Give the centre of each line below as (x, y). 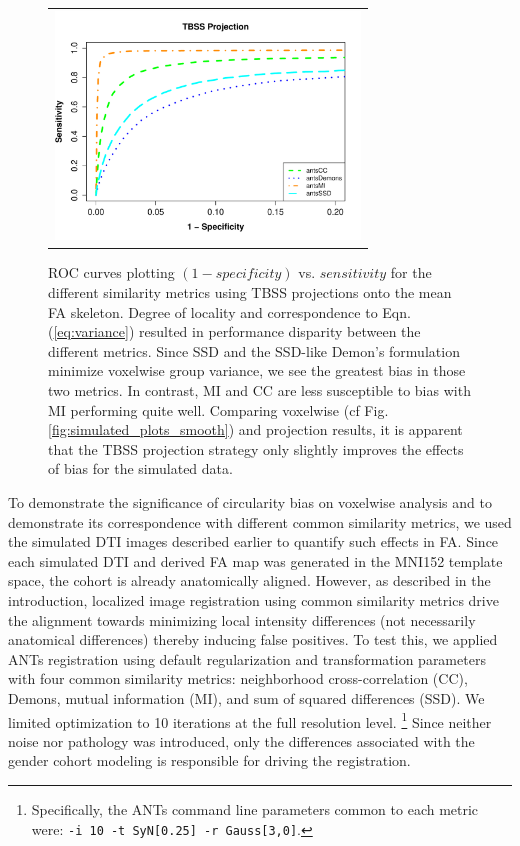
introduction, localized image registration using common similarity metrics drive (253, 599)
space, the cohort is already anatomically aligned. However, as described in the (249, 580)
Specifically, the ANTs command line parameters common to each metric (255, 808)
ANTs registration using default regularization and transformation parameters (247, 658)
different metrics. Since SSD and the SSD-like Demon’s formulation (254, 350)
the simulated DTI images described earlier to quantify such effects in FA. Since (253, 541)
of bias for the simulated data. (140, 468)
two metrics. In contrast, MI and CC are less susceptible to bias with (259, 390)
